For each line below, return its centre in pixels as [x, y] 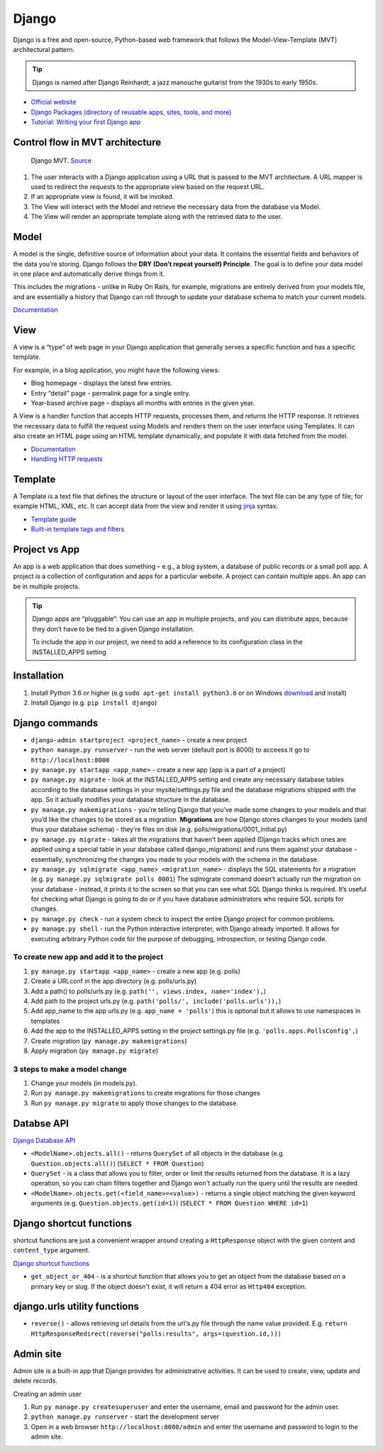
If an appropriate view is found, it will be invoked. [102, 197]
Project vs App [46, 549]
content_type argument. [51, 1250]
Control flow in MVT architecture [87, 142]
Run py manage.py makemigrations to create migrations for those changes [145, 1093]
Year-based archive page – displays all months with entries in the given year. [143, 403]
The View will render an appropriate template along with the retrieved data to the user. [157, 217]
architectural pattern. [44, 49]
